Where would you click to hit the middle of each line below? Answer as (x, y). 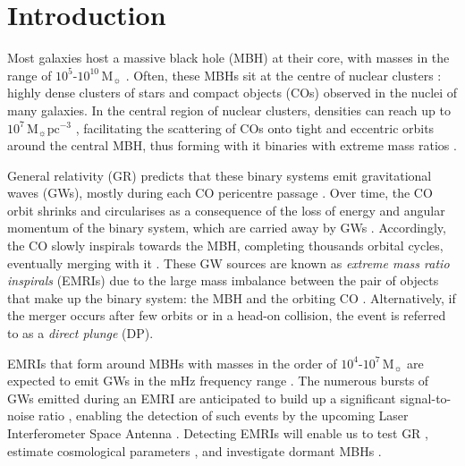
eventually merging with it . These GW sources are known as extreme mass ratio (228, 263)
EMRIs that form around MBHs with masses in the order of (172, 363)
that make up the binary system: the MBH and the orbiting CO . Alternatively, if (232, 297)
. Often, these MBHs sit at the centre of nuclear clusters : (283, 75)
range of (30, 75)
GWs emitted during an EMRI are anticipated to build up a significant (202, 398)
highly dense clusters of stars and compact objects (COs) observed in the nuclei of (232, 93)
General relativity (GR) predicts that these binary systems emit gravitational (220, 175)
